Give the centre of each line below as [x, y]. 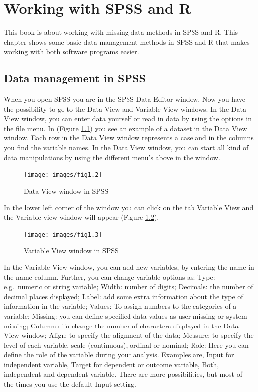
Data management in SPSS [75, 78]
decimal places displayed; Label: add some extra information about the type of [124, 296]
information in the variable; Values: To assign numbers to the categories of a [120, 306]
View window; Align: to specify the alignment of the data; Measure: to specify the [129, 335]
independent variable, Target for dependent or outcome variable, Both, [112, 364]
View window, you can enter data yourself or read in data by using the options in [128, 118]
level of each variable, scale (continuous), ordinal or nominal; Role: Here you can [126, 345]
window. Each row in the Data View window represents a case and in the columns [129, 138]
